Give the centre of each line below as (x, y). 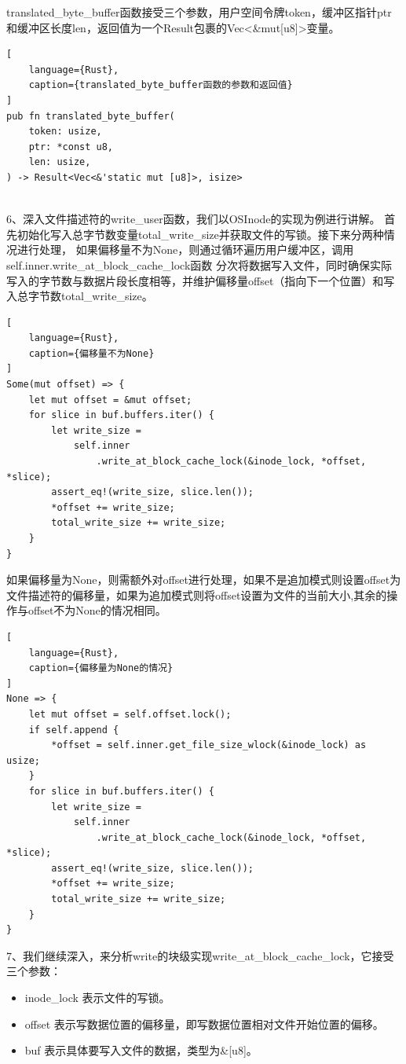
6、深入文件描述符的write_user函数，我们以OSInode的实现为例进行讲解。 (194, 219)
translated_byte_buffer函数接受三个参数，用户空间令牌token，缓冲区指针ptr (199, 12)
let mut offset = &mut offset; (110, 400)
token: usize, (65, 132)
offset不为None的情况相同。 (97, 610)
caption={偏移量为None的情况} (101, 668)
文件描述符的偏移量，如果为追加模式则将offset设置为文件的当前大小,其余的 (197, 594)
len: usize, (60, 162)
